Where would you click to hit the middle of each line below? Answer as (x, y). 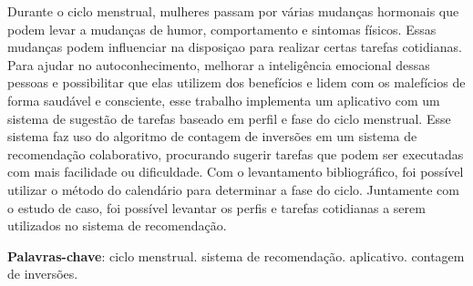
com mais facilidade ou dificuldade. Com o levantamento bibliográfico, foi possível (236, 172)
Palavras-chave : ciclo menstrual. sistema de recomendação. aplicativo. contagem (236, 255)
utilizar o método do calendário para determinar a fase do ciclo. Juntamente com (233, 189)
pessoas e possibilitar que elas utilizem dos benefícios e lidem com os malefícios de (236, 82)
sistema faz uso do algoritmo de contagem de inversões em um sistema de (212, 136)
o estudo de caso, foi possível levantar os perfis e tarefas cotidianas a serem (216, 207)
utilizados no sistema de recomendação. (117, 225)
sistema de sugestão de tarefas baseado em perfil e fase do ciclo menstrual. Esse (229, 118)
